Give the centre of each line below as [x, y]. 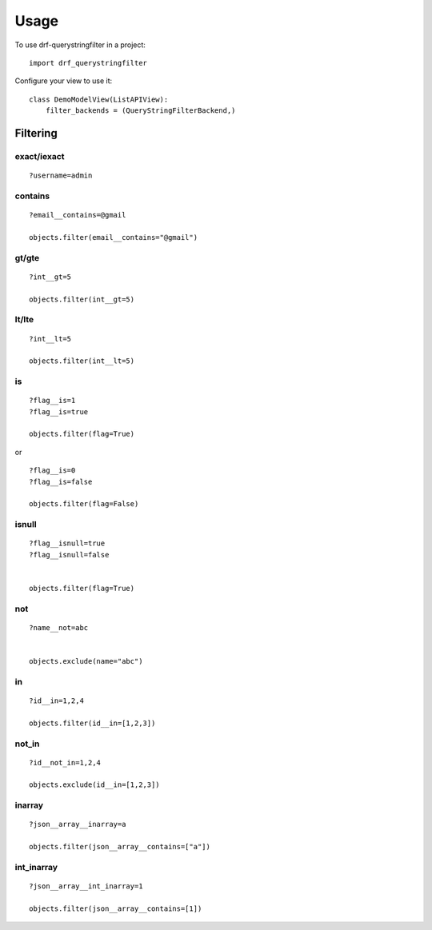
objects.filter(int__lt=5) [82, 361]
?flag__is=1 [52, 401]
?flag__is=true [59, 411]
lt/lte [24, 320]
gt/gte [27, 257]
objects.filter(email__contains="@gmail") [114, 237]
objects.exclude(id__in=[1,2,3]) [94, 785]
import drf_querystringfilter [88, 63]
